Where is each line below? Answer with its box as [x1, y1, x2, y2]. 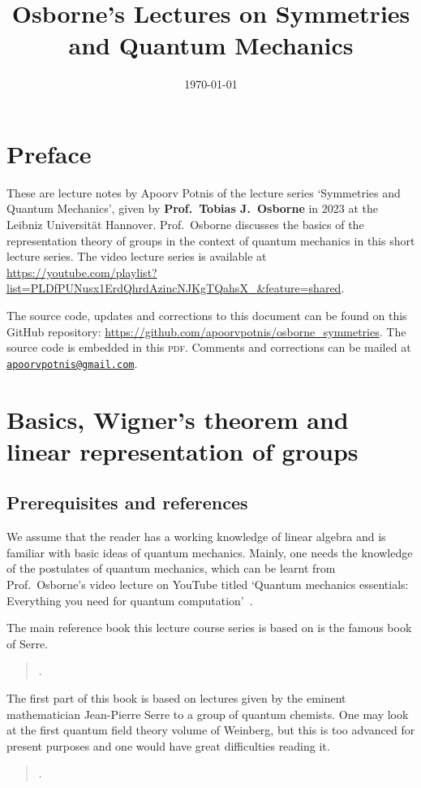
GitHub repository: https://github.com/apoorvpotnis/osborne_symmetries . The [6, 323, 406, 340]
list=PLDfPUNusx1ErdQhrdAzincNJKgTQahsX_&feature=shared [6, 279, 342, 297]
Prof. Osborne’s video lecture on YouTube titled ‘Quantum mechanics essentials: [6, 575, 409, 592]
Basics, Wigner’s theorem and [6, 402, 349, 435]
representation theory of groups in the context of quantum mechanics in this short [6, 232, 415, 249]
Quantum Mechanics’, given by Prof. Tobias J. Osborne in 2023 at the [6, 200, 379, 217]
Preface [6, 136, 92, 170]
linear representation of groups [6, 434, 359, 467]
